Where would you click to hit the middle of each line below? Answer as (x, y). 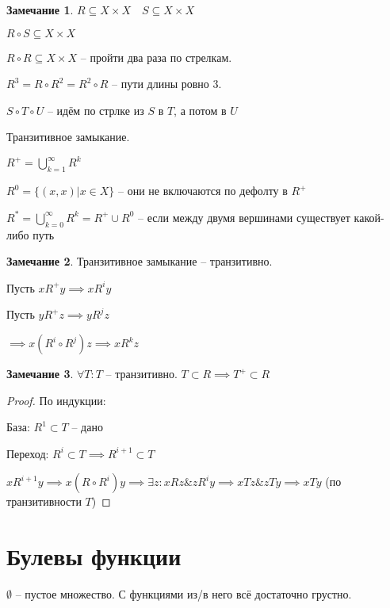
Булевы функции (94, 556)
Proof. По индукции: (56, 400)
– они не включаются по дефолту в (203, 191)
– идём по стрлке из (96, 110)
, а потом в (200, 110)
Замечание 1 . (40, 10)
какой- (369, 217)
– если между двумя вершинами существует (244, 217)
